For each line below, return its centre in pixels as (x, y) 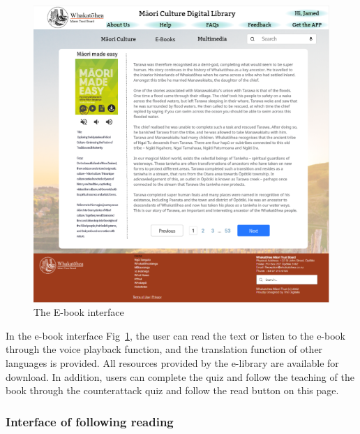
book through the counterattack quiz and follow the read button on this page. (172, 390)
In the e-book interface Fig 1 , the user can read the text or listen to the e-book (175, 335)
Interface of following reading (90, 421)
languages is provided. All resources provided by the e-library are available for (172, 362)
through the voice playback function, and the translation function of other (164, 349)
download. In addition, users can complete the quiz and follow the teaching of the (180, 376)
